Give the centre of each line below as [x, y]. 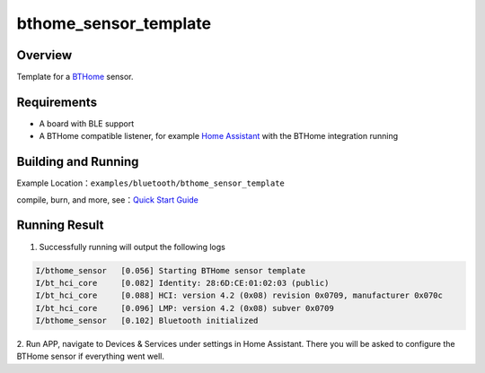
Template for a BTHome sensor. [75, 77]
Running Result [60, 226]
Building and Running [78, 162]
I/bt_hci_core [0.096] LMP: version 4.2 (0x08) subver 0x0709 [185, 308]
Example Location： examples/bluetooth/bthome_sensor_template [150, 183]
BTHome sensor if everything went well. [91, 356]
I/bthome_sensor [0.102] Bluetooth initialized [147, 321]
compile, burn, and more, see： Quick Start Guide [108, 200]
